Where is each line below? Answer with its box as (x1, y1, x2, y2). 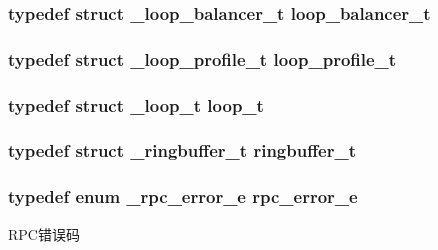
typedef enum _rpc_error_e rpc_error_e (8, 184, 358, 209)
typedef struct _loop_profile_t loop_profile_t (8, 46, 397, 71)
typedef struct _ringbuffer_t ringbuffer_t (8, 138, 357, 163)
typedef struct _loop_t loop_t (8, 92, 264, 117)
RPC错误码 (8, 223, 80, 244)
